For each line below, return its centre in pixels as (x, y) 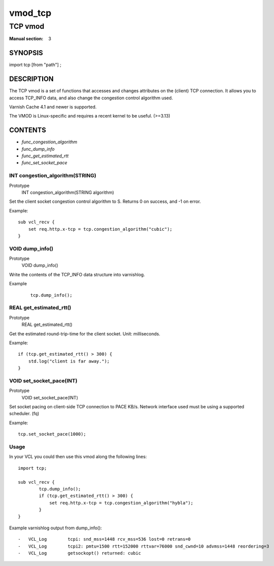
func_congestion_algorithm (49, 142)
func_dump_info (38, 149)
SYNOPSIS (26, 53)
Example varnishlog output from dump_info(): (56, 528)
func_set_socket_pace (44, 163)
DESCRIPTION (32, 79)
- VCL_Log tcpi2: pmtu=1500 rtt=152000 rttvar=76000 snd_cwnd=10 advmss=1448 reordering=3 (144, 546)
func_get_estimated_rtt (45, 156)
